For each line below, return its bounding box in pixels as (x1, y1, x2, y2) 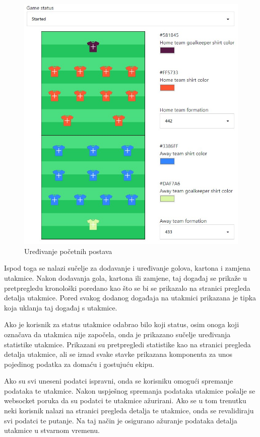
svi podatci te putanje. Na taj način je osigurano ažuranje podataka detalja (4, 415, 237, 425)
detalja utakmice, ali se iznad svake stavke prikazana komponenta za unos (4, 349, 232, 359)
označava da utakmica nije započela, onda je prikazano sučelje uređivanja (4, 329, 231, 339)
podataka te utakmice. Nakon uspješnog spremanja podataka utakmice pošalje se (4, 385, 255, 396)
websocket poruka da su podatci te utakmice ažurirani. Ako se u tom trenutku (4, 395, 246, 406)
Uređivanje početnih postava (24, 245, 112, 256)
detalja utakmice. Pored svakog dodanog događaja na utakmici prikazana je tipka (4, 292, 256, 303)
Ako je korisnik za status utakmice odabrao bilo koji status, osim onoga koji (4, 319, 239, 330)
